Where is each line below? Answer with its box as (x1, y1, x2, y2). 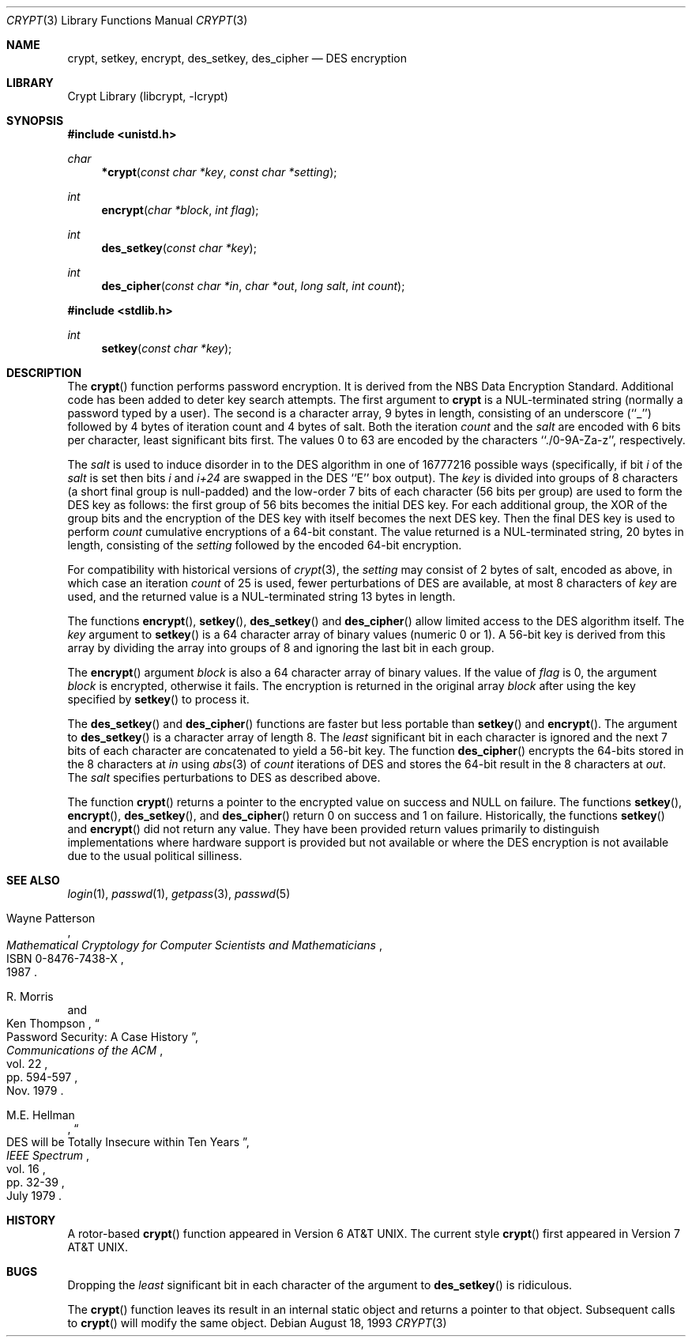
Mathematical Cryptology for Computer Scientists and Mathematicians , (6, 938, 382, 952)
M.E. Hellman (6, 1108, 75, 1122)
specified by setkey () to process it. (67, 692, 250, 706)
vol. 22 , (6, 1057, 48, 1070)
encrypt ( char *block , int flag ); (101, 203, 259, 217)
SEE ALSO (6, 873, 60, 887)
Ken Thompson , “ (6, 1017, 100, 1030)
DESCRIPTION (6, 366, 82, 379)
